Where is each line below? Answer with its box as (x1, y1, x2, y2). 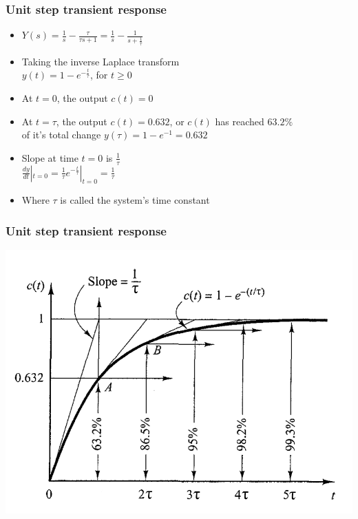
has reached (215, 114, 264, 128)
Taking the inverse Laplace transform (21, 54, 180, 68)
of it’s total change (21, 127, 101, 142)
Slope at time (21, 150, 78, 165)
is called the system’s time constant (60, 193, 210, 207)
